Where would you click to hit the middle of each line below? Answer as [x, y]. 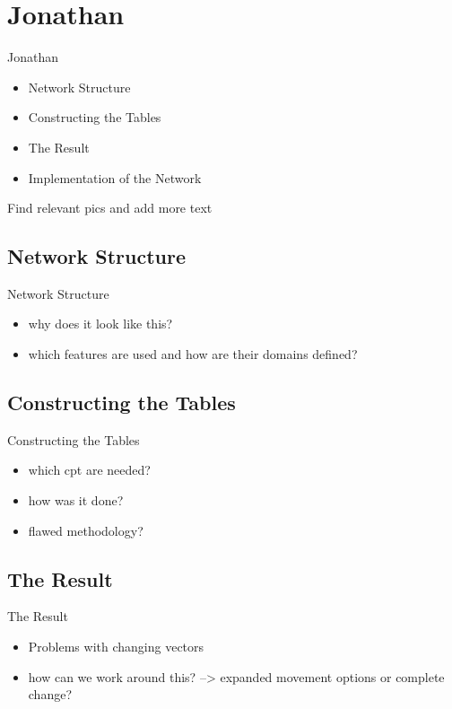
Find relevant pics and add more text [110, 208]
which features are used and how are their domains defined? [193, 354]
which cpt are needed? [89, 470]
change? [50, 694]
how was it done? [76, 500]
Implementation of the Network [115, 177]
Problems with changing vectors [116, 647]
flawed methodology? [86, 530]
